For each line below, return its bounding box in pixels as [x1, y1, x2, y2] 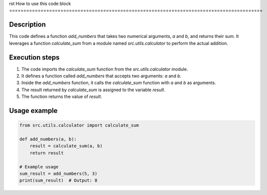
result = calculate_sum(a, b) [30, 143, 103, 149]
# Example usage [19, 164, 59, 169]
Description [9, 20, 46, 29]
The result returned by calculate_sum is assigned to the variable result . [21, 87, 166, 93]
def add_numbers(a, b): [19, 136, 77, 142]
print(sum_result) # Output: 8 [19, 178, 98, 183]
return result [30, 150, 64, 156]
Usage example [9, 106, 58, 115]
